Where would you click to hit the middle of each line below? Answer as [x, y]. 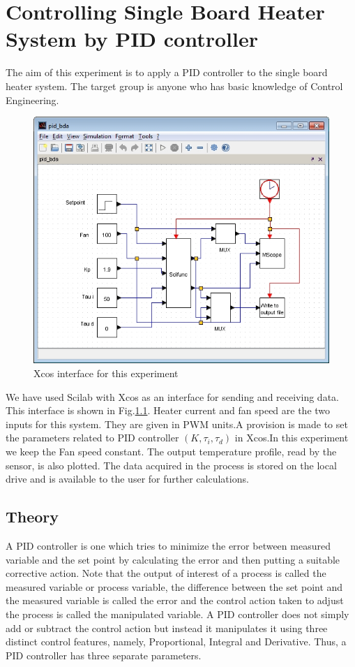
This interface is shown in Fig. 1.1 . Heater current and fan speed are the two [168, 410]
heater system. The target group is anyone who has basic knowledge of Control [174, 86]
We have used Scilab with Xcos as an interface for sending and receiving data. [172, 396]
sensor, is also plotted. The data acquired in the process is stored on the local [171, 465]
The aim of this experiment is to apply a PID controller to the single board [167, 72]
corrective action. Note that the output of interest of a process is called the [166, 573]
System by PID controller [132, 39]
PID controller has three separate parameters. [104, 655]
